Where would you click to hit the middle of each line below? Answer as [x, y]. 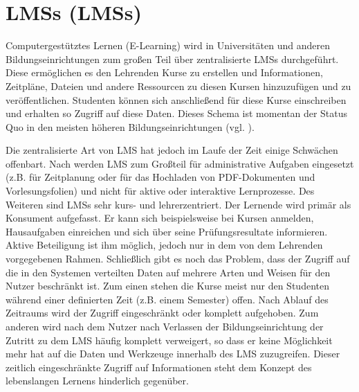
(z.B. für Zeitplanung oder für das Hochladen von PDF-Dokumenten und [160, 177]
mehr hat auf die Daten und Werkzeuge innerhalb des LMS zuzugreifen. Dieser [173, 354]
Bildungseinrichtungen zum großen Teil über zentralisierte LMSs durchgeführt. [172, 59]
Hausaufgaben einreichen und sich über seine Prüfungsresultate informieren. [167, 231]
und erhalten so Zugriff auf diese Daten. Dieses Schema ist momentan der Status [177, 113]
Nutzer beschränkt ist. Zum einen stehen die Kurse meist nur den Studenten [167, 286]
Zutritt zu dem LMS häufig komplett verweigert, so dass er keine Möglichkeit [169, 340]
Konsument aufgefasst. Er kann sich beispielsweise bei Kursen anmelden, [160, 218]
